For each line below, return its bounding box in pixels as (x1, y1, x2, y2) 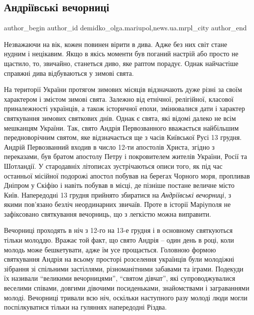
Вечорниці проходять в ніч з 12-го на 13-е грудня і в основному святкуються (4, 225, 233, 235)
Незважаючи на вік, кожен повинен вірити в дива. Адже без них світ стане (4, 39, 227, 49)
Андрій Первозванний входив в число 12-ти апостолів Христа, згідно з (4, 141, 215, 152)
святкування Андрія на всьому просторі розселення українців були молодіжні (4, 254, 234, 264)
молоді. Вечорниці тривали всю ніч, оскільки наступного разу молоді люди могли (4, 292, 248, 302)
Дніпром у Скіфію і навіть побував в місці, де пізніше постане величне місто (4, 180, 234, 190)
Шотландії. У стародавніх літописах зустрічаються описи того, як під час (4, 160, 223, 171)
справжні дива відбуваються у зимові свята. (4, 67, 134, 78)
